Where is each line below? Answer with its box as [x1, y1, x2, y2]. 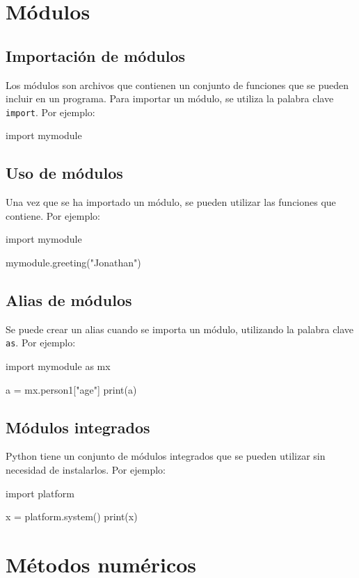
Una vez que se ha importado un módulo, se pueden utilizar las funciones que [6, 195, 336, 209]
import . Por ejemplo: [6, 104, 95, 119]
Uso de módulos [6, 162, 123, 184]
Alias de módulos [6, 289, 132, 310]
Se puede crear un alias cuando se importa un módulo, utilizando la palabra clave [6, 321, 354, 336]
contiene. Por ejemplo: [6, 208, 100, 223]
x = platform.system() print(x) [6, 509, 138, 524]
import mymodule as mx [6, 359, 111, 374]
